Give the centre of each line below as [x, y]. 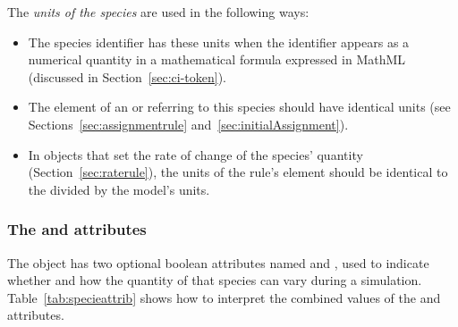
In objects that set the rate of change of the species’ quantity [195, 154]
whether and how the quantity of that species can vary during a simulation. [215, 280]
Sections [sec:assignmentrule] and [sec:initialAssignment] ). [188, 124]
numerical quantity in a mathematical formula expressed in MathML [217, 59]
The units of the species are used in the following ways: [158, 12]
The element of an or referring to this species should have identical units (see [239, 107]
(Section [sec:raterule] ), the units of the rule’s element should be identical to [238, 172]
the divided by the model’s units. [119, 189]
